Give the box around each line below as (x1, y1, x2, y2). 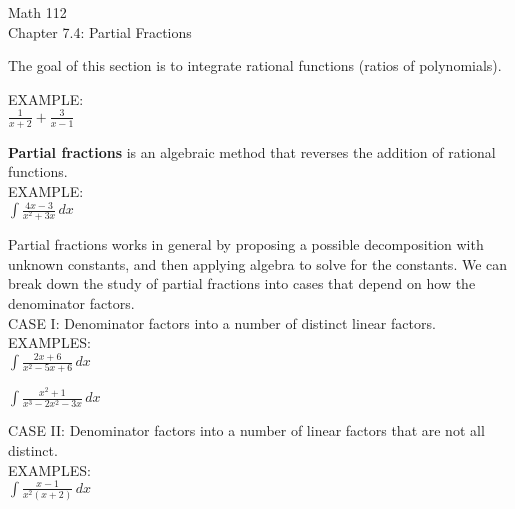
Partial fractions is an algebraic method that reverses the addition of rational (8, 141, 496, 162)
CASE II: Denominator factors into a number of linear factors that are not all (8, 420, 485, 441)
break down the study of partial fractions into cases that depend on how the (8, 273, 476, 294)
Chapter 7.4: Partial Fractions (8, 21, 192, 42)
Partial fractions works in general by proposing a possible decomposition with (8, 234, 484, 255)
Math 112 (8, 2, 67, 22)
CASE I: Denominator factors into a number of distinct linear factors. (8, 312, 436, 333)
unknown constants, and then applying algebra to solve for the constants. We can (8, 253, 508, 274)
